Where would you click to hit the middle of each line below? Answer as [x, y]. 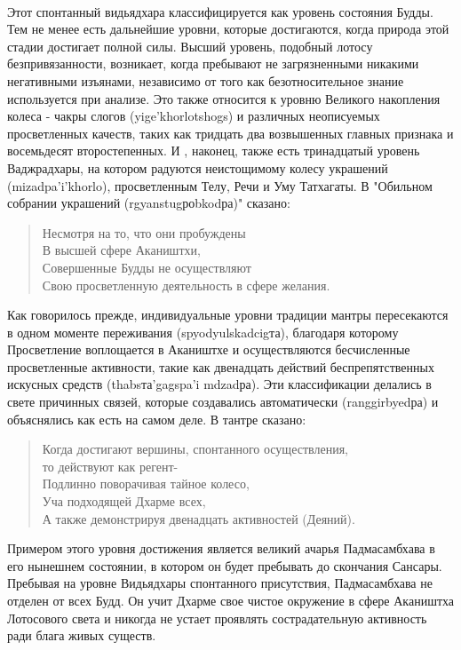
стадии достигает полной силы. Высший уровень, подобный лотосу [190, 46]
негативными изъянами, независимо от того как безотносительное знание [206, 80]
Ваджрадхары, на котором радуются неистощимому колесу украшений [198, 167]
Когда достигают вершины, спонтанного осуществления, [195, 449]
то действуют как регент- [110, 466]
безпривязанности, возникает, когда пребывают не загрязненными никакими [213, 63]
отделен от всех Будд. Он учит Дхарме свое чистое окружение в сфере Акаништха [231, 600]
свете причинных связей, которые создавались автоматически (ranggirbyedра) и [223, 402]
